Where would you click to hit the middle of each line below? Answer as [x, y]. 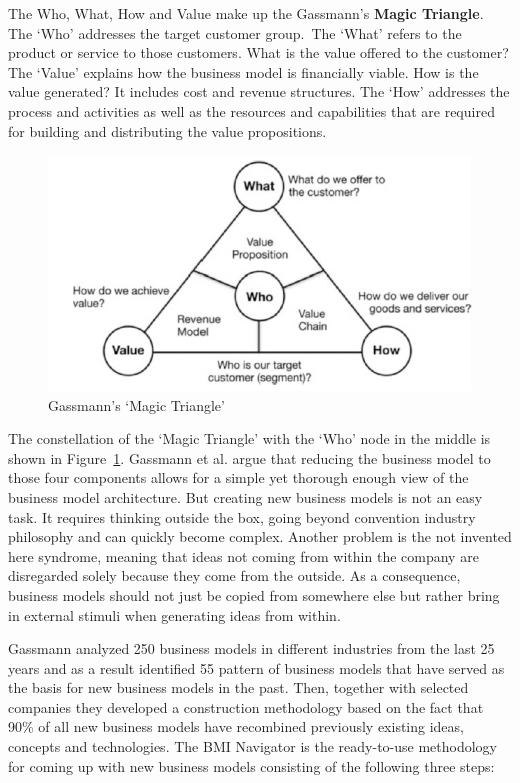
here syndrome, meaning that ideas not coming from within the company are [243, 555]
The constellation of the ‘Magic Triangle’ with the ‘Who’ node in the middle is [249, 438]
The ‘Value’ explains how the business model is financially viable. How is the [243, 71]
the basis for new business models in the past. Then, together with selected [238, 687]
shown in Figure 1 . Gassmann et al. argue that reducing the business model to [249, 457]
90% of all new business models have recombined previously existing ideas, [236, 726]
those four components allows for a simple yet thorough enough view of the [238, 477]
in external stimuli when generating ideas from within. [174, 614]
